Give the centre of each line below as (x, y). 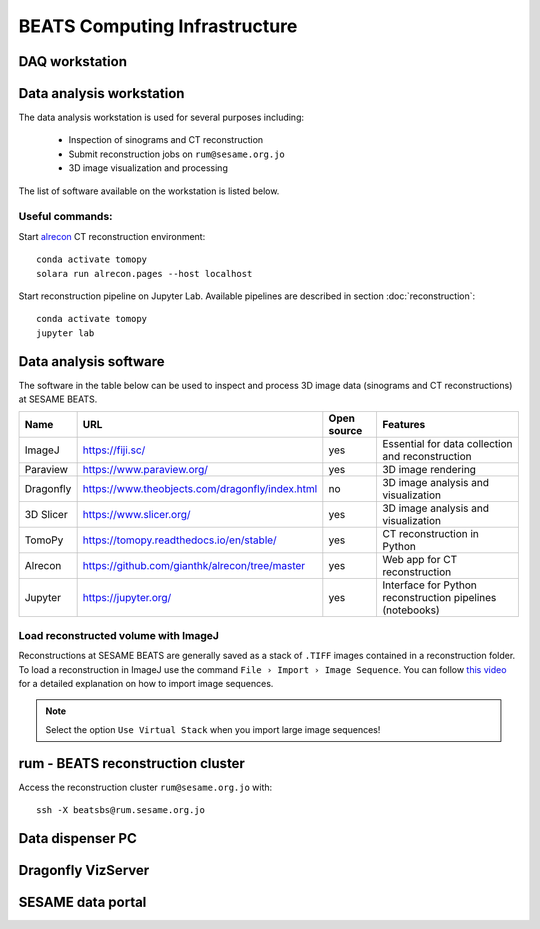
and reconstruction (426, 457)
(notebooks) (410, 610)
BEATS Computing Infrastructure (158, 26)
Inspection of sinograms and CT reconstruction (166, 140)
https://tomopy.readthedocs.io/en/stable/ (179, 540)
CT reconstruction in (430, 534)
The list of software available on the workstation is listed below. (149, 191)
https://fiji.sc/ (114, 450)
